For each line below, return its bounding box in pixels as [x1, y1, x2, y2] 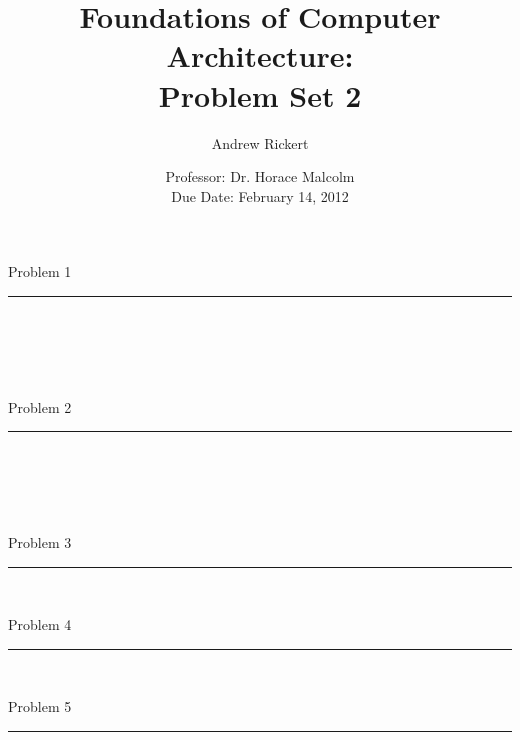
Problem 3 [8, 532, 72, 553]
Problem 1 [8, 261, 72, 282]
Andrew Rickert [211, 132, 309, 153]
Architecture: [166, 35, 354, 76]
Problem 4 [8, 614, 72, 635]
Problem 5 [8, 696, 72, 717]
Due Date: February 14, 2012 [171, 185, 349, 206]
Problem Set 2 [158, 74, 362, 115]
